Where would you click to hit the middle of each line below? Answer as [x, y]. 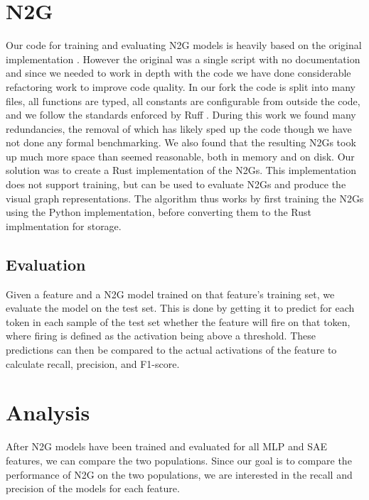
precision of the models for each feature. [93, 488]
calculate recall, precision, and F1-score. [93, 363]
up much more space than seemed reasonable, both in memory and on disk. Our [180, 156]
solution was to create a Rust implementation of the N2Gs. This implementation [181, 170]
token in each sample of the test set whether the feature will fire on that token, [178, 321]
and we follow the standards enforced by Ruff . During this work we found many [181, 115]
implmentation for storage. [64, 225]
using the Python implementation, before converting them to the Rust [159, 212]
